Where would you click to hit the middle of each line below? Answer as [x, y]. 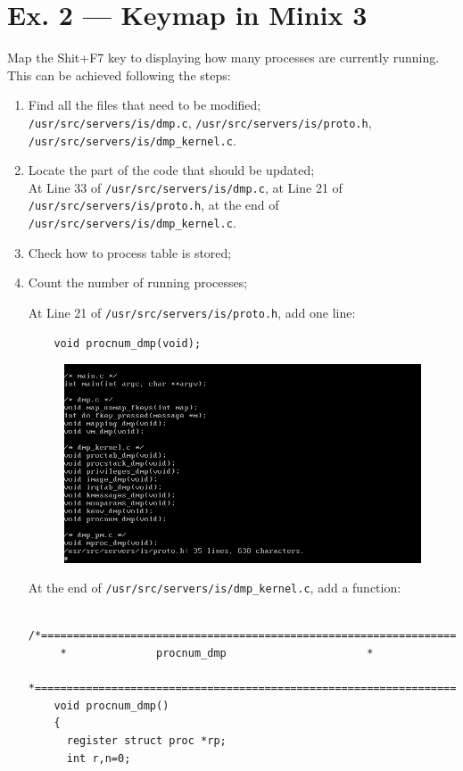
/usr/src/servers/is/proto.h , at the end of [153, 205]
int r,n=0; [99, 758]
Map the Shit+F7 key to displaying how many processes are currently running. [223, 58]
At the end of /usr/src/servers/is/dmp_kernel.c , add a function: [215, 588]
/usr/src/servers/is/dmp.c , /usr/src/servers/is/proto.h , [200, 122]
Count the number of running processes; [138, 282]
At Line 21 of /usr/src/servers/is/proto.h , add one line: [192, 312]
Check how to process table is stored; [130, 252]
